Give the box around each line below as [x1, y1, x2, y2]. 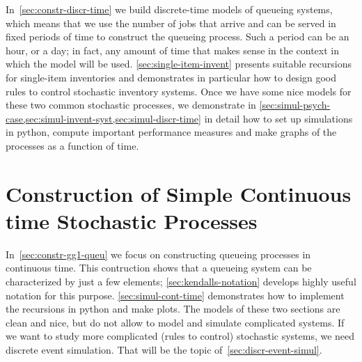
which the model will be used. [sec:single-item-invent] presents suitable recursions [6, 56, 352, 71]
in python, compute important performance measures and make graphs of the [6, 125, 337, 139]
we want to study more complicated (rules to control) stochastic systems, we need [6, 329, 355, 343]
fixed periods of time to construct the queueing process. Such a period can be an [6, 29, 349, 44]
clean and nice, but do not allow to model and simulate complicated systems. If [6, 315, 345, 329]
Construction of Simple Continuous [6, 179, 352, 207]
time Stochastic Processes [6, 206, 258, 235]
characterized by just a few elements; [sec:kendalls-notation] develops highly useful [6, 274, 356, 289]
